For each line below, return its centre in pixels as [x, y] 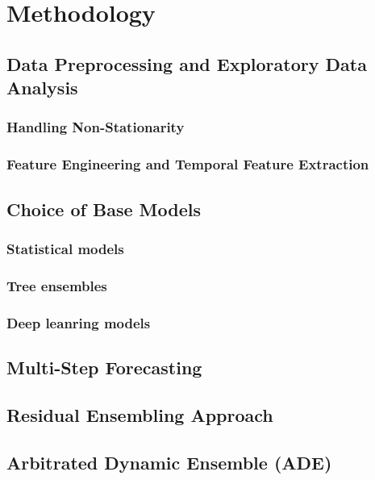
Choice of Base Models [104, 209]
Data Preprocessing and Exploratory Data [187, 63]
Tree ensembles [57, 285]
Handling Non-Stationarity [96, 127]
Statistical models [65, 248]
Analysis [42, 88]
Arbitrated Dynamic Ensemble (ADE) [169, 462]
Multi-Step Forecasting [104, 367]
